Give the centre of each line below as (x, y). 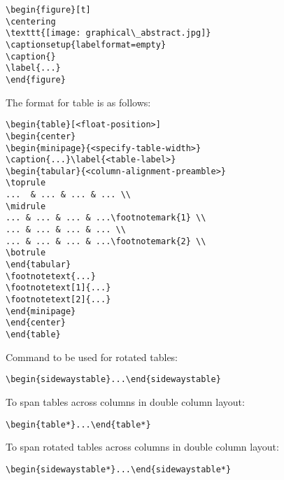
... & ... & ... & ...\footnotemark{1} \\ (106, 218)
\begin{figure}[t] (48, 10)
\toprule (26, 183)
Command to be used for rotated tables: (92, 357)
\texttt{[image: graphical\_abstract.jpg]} (108, 33)
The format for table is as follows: (78, 102)
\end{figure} (36, 79)
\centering (31, 21)
